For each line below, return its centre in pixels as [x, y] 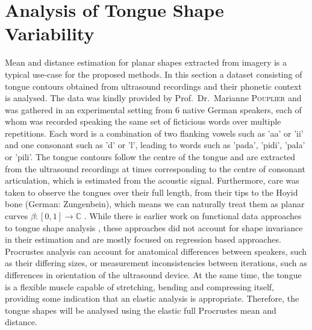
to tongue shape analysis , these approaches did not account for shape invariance [154, 227]
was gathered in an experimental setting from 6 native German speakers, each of [153, 109]
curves [17, 216]
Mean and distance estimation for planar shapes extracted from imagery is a [146, 62]
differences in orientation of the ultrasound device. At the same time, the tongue [153, 275]
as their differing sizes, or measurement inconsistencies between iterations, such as [156, 263]
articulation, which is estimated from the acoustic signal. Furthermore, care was [152, 180]
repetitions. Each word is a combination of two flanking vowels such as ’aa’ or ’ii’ [154, 133]
